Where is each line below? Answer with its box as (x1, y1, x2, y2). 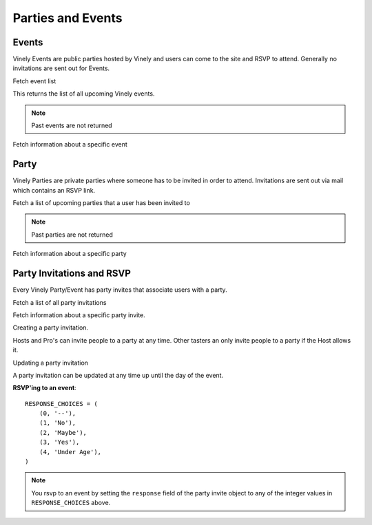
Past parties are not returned (31, 231, 113, 239)
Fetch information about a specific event (12, 140, 127, 149)
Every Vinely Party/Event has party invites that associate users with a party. (12, 286, 227, 294)
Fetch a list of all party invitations (12, 298, 107, 306)
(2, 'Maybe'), (39, 429, 87, 436)
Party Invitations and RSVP (12, 268, 131, 279)
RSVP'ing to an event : (12, 384, 76, 392)
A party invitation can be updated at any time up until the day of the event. (12, 371, 224, 379)
